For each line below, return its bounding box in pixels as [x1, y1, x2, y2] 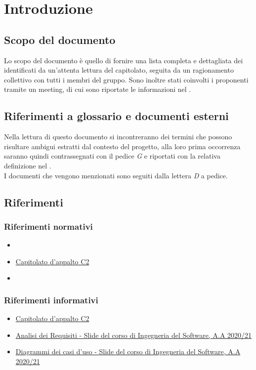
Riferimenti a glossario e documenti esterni [4, 108, 229, 123]
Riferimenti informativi [4, 293, 98, 306]
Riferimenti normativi [4, 220, 93, 232]
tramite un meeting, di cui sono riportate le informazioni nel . [4, 84, 191, 94]
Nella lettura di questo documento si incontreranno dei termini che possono [4, 131, 232, 142]
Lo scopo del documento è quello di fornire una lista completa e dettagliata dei [4, 55, 243, 65]
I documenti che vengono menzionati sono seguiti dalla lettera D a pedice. [4, 170, 228, 180]
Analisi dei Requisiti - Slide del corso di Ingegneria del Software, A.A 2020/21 [15, 329, 252, 340]
